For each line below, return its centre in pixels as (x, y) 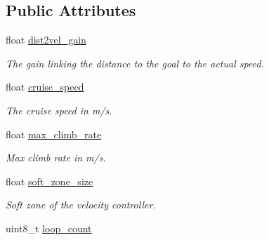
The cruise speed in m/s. (59, 110)
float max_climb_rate (54, 134)
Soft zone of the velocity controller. (81, 205)
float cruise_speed (45, 87)
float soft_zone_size (50, 181)
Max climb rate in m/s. (56, 158)
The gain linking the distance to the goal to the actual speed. (135, 63)
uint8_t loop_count (49, 228)
